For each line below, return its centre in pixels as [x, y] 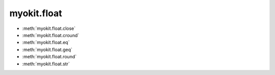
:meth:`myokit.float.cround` [51, 35]
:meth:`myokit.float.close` [49, 28]
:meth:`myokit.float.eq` [46, 43]
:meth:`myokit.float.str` [46, 64]
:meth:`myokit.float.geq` [47, 49]
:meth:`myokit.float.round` [49, 57]
